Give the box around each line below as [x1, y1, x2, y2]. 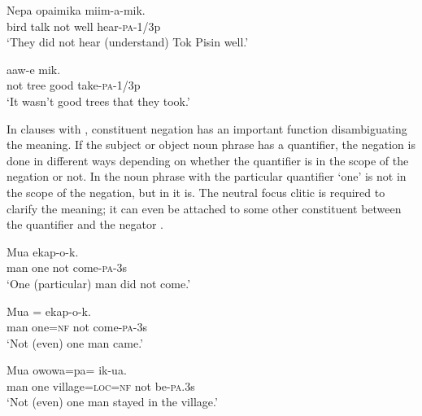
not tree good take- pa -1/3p [7, 77, 141, 94]
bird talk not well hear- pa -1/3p [7, 17, 161, 34]
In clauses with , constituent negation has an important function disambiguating [7, 120, 407, 137]
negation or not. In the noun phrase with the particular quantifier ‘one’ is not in [7, 168, 407, 185]
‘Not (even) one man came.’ [7, 334, 143, 351]
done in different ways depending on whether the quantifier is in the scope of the [7, 151, 409, 169]
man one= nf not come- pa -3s [7, 318, 148, 335]
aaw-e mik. [7, 60, 61, 77]
